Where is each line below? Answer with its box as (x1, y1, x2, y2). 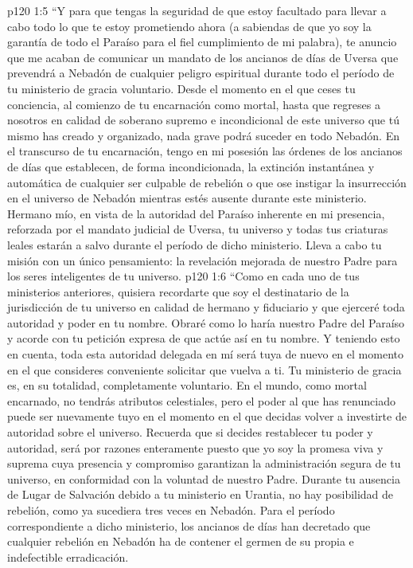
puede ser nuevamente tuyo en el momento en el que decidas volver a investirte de (7, 408, 407, 425)
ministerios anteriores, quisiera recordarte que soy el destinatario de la (7, 283, 349, 300)
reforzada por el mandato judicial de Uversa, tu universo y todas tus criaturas (7, 221, 388, 237)
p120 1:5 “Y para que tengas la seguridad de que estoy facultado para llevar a (7, 2, 387, 18)
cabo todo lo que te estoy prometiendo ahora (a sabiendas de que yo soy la (7, 18, 372, 34)
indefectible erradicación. (7, 548, 129, 565)
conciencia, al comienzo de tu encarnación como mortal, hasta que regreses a (7, 96, 380, 112)
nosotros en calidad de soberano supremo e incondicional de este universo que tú (7, 112, 399, 128)
